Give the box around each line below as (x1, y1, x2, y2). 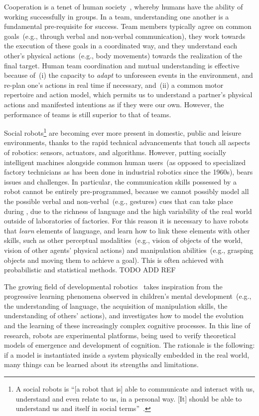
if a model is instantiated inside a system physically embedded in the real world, (4, 349, 250, 360)
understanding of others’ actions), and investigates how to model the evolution (4, 310, 244, 321)
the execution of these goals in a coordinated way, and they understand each (4, 40, 238, 51)
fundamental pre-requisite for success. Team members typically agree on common (4, 21, 252, 31)
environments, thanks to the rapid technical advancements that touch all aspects (4, 137, 250, 148)
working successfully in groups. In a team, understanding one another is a (4, 11, 229, 21)
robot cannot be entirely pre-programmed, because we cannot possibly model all (4, 186, 249, 197)
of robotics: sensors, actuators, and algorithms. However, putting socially (4, 147, 227, 157)
